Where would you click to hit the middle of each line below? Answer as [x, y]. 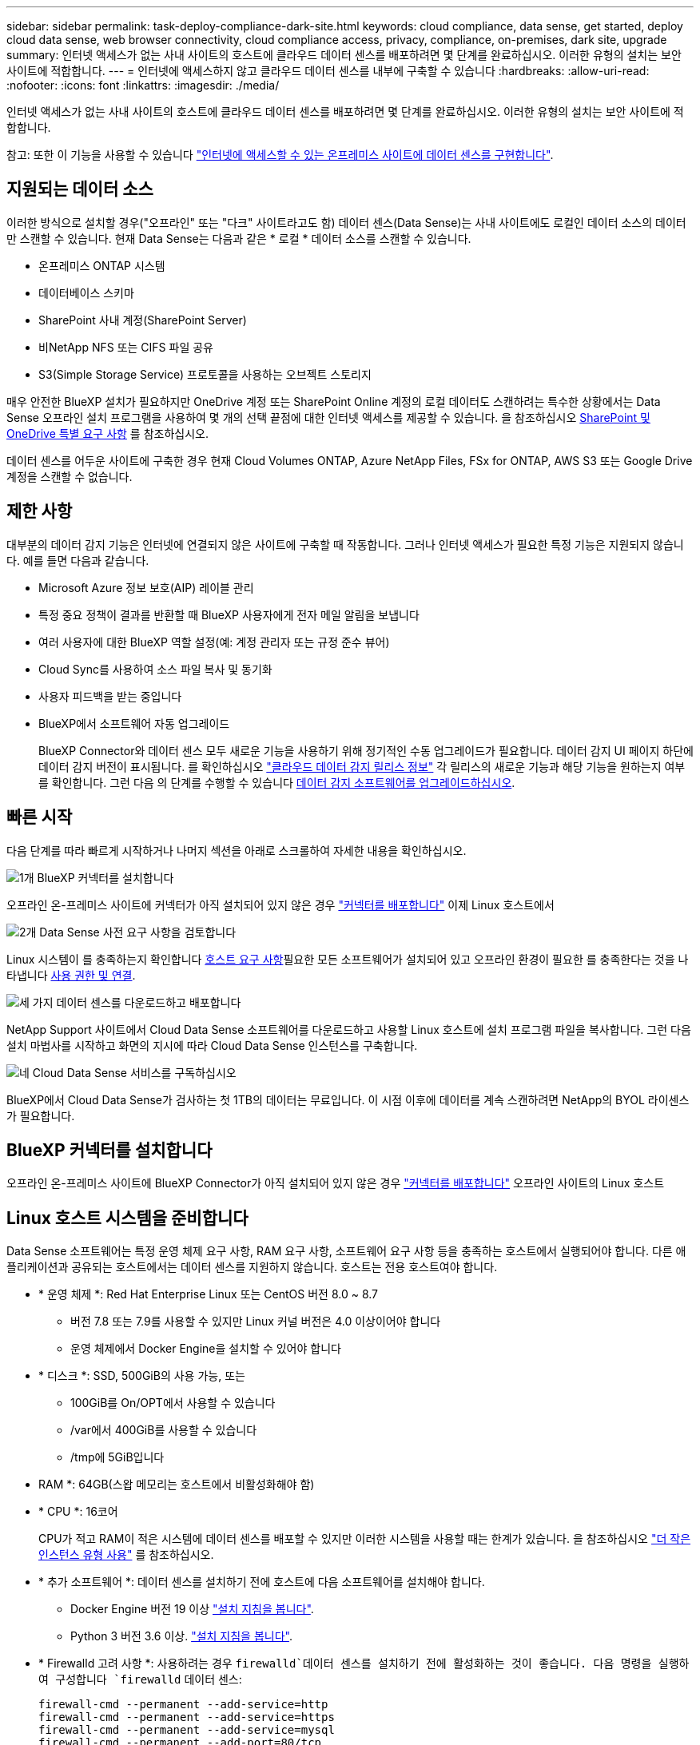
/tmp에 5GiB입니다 [117, 1457]
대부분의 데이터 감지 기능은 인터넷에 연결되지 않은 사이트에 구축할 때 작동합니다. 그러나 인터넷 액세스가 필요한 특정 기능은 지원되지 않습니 [345, 544]
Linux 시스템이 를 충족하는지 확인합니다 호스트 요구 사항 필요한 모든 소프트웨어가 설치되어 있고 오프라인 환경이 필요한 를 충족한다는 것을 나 [348, 959]
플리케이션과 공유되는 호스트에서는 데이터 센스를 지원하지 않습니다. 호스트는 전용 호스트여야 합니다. [252, 1267]
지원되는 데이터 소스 [80, 189]
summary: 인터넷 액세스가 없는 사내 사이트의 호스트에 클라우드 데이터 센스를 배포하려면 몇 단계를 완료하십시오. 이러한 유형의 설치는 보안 [344, 55]
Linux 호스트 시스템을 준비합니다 [127, 1218]
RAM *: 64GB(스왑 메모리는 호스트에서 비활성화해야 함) [177, 1485]
